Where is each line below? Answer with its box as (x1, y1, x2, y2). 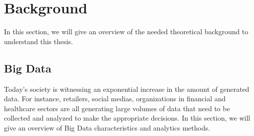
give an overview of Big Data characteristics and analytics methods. (4, 122, 210, 133)
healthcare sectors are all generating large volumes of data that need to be (4, 103, 230, 113)
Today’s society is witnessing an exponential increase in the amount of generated (4, 83, 250, 94)
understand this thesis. (4, 36, 73, 46)
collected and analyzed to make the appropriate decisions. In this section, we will (4, 113, 251, 123)
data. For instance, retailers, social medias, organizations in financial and (4, 93, 226, 104)
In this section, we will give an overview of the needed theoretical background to (4, 26, 249, 37)
